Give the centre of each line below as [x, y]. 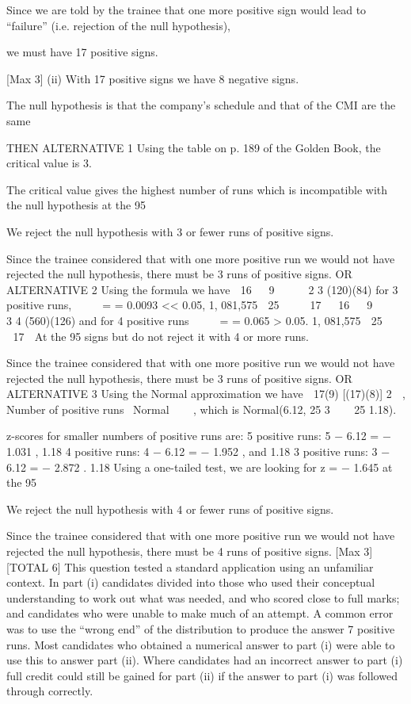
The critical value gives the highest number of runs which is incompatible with [197, 189]
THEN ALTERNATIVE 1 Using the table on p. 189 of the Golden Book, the [194, 147]
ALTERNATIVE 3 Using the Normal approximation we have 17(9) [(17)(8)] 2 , [206, 394]
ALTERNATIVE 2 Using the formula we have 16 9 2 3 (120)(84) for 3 [202, 289]
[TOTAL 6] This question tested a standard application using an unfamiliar [190, 566]
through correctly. [50, 691]
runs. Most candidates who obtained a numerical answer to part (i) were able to [201, 644]
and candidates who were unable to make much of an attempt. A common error [200, 613]
